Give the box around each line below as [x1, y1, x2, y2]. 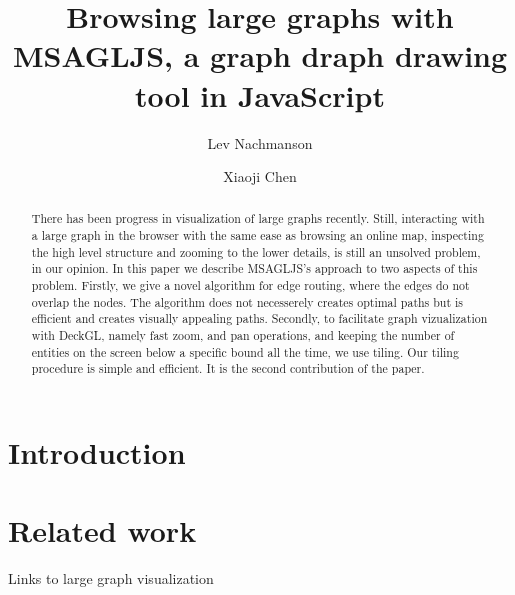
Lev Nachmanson [207, 132, 313, 153]
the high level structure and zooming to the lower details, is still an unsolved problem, [31, 243, 481, 260]
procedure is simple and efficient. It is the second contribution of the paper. [31, 360, 425, 377]
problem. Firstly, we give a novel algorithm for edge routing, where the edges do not [31, 277, 470, 294]
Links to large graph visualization [8, 568, 214, 589]
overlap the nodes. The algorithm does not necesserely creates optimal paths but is [31, 293, 464, 310]
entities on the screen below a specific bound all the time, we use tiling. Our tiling [31, 343, 459, 360]
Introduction [8, 432, 186, 473]
